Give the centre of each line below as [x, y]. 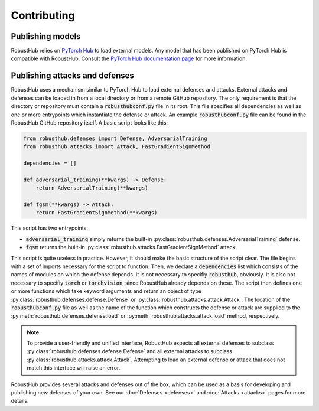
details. [20, 401]
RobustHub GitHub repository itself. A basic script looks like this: [89, 123]
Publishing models [46, 36]
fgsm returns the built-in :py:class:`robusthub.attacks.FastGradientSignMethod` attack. [131, 247]
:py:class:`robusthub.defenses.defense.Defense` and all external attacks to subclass [130, 351]
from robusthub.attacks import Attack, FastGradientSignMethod [117, 147]
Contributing [43, 15]
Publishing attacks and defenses [72, 76]
